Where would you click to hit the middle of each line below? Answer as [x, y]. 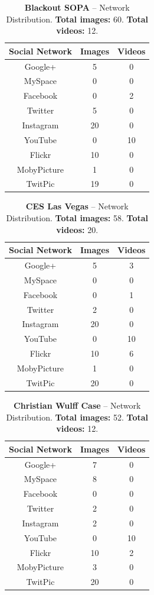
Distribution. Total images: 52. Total [77, 417]
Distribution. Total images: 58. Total [77, 218]
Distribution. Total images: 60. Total [77, 19]
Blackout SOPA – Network [77, 7]
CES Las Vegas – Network [77, 206]
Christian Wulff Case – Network [77, 405]
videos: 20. [77, 229]
